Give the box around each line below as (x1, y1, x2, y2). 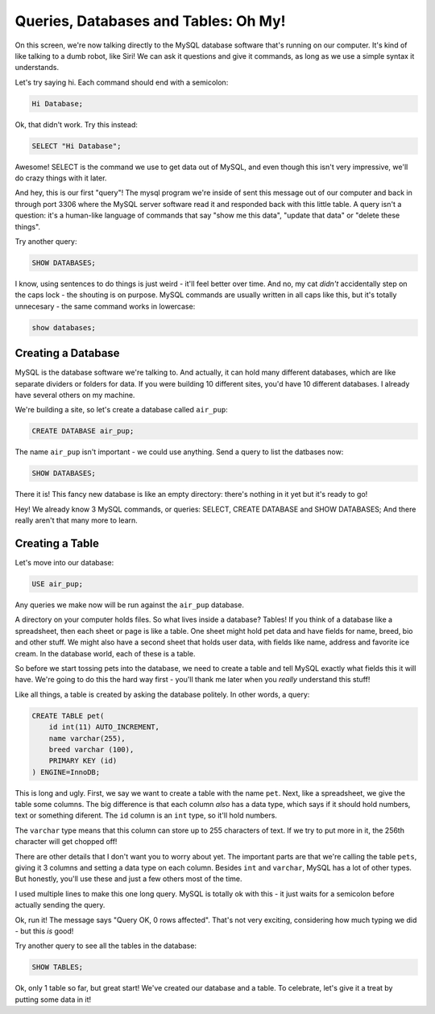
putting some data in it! (14, 995, 92, 1004)
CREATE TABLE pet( (31, 711, 105, 720)
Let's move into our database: (14, 558, 114, 568)
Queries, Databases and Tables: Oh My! (14, 12, 286, 30)
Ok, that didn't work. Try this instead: (14, 119, 139, 129)
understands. (14, 63, 60, 72)
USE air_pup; (31, 580, 84, 589)
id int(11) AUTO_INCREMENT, (48, 722, 160, 732)
